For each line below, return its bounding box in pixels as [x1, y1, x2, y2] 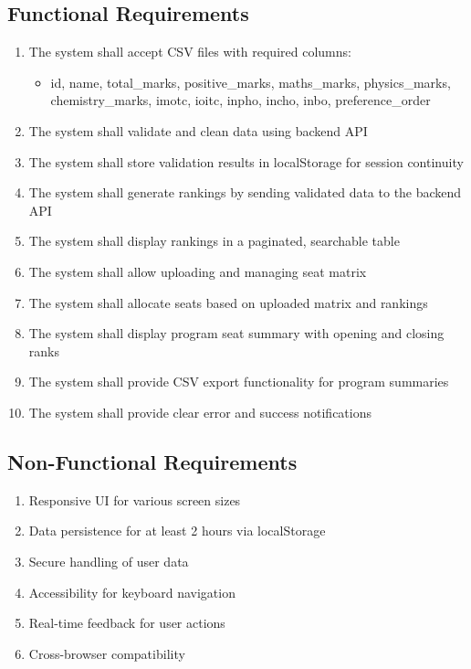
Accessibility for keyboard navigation [28, 582, 235, 601]
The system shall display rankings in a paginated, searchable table [28, 231, 400, 250]
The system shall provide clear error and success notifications [28, 402, 372, 421]
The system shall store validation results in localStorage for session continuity [28, 152, 464, 171]
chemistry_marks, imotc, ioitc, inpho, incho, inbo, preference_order [50, 90, 431, 110]
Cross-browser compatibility [28, 643, 185, 663]
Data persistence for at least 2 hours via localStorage [28, 521, 326, 540]
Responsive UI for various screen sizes [28, 490, 241, 509]
